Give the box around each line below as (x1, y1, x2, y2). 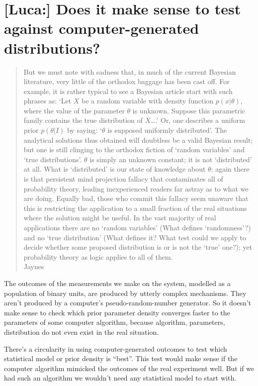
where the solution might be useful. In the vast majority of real (23, 212, 216, 223)
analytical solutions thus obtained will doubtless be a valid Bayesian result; (23, 134, 253, 145)
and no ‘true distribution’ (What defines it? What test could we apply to (23, 232, 246, 242)
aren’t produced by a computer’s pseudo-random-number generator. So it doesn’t (4, 297, 252, 308)
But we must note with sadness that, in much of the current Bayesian (23, 66, 236, 77)
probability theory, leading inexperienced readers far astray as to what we (23, 183, 249, 193)
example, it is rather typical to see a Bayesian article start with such (23, 86, 233, 96)
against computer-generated (4, 18, 199, 38)
